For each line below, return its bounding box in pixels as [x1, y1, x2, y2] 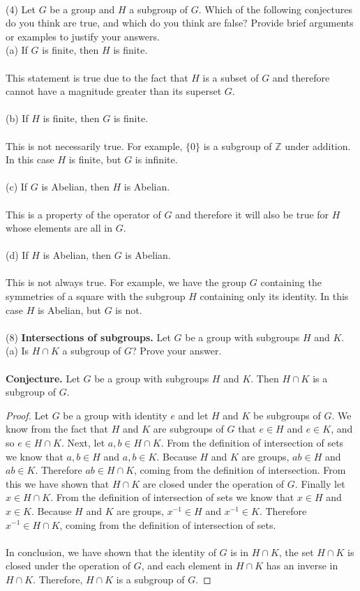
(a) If [6, 43, 28, 57]
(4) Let [6, 1, 36, 16]
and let [178, 407, 209, 422]
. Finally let [294, 476, 345, 491]
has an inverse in [266, 558, 338, 573]
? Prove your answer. [131, 343, 222, 358]
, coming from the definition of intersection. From [134, 463, 346, 477]
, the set [278, 544, 314, 559]
